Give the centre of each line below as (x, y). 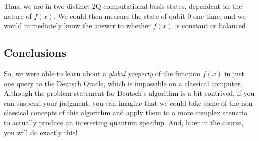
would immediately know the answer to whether (77, 26)
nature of (18, 16)
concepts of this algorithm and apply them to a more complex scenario (139, 113)
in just (235, 73)
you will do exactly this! (41, 132)
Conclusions (35, 53)
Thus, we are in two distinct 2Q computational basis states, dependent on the (123, 6)
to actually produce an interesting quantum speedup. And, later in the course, (124, 122)
